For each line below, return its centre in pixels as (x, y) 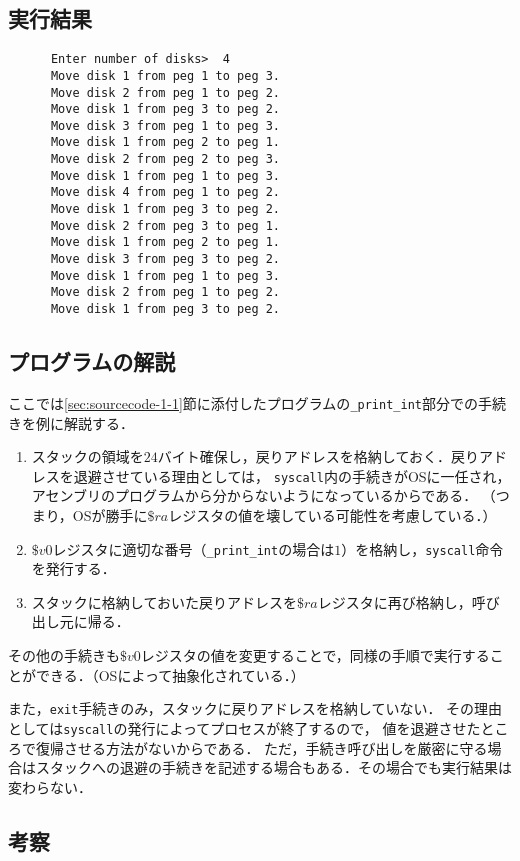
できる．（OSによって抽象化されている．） (170, 674)
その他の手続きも (64, 655)
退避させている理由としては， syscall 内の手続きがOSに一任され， (292, 475)
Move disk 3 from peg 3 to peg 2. (165, 259)
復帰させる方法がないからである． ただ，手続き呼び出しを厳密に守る (261, 747)
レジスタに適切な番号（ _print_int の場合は (193, 548)
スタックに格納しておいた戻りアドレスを (164, 601)
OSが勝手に (110, 515)
